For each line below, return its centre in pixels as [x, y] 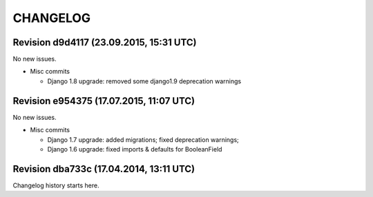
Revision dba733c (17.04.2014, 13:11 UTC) [104, 169]
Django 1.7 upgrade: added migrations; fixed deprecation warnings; [143, 139]
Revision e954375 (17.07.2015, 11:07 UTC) [104, 101]
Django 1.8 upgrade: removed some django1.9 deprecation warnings [144, 81]
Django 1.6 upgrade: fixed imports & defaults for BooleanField [135, 149]
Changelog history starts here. [56, 185]
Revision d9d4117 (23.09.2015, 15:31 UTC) [105, 42]
